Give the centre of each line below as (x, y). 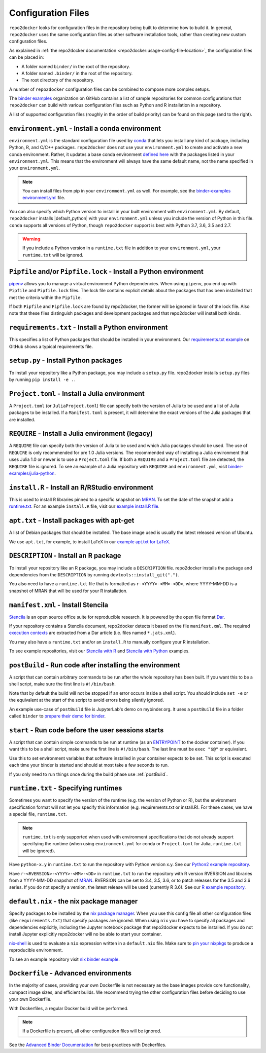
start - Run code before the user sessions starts (86, 730)
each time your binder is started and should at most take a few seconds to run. (89, 765)
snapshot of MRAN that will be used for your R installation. (68, 591)
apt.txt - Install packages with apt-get (72, 521)
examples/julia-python (32, 473)
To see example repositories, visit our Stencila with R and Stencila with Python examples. (99, 651)
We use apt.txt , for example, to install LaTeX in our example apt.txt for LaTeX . (90, 542)
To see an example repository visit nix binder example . (65, 959)
